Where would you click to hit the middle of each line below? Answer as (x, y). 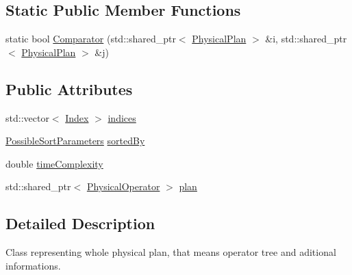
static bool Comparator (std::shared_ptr (91, 39)
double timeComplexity (54, 163)
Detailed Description (80, 223)
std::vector (27, 117)
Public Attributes (69, 89)
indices (122, 117)
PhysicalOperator (123, 186)
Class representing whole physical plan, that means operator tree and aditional (171, 252)
